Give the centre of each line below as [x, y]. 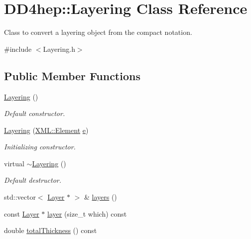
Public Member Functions [72, 75]
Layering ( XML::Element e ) [46, 130]
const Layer [22, 213]
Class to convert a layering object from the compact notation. [98, 32]
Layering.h [59, 49]
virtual [14, 163]
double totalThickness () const [51, 230]
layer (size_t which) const [87, 213]
